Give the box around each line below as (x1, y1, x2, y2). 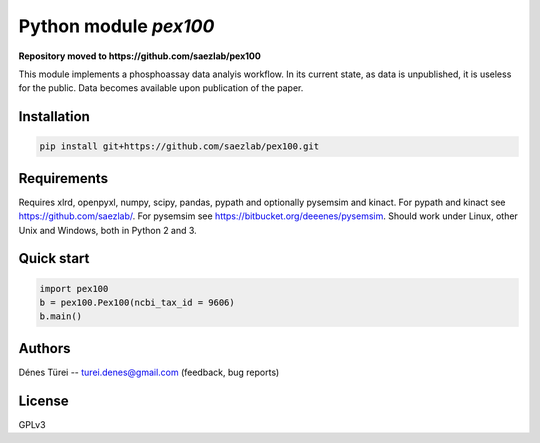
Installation (18, 108, 90, 125)
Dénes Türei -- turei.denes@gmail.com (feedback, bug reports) (18, 366, 280, 378)
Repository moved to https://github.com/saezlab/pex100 (18, 50, 262, 62)
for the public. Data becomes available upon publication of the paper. (18, 82, 304, 94)
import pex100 (39, 283, 109, 294)
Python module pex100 (18, 15, 215, 37)
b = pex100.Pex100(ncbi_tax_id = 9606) (39, 297, 235, 308)
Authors (18, 340, 71, 357)
